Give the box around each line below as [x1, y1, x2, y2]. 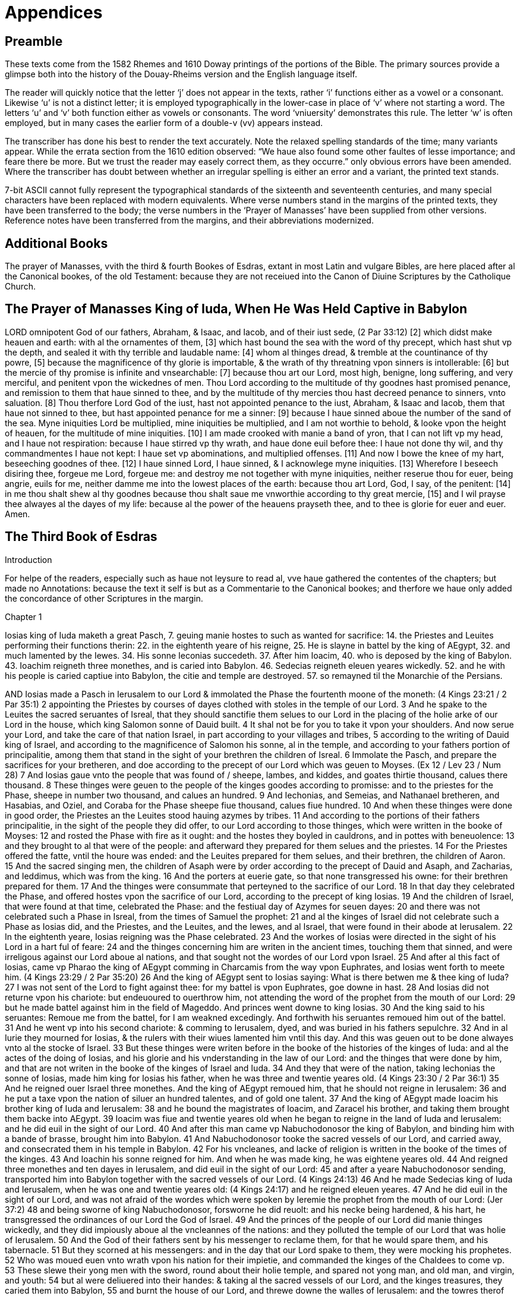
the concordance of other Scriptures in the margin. [5, 593, 203, 603]
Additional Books [5, 235, 108, 251]
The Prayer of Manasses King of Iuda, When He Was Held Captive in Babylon [5, 301, 468, 317]
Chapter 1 [5, 611, 42, 622]
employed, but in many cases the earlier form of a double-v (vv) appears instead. [5, 118, 323, 128]
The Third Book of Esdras [5, 529, 157, 545]
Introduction [5, 554, 52, 565]
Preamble [5, 33, 63, 49]
